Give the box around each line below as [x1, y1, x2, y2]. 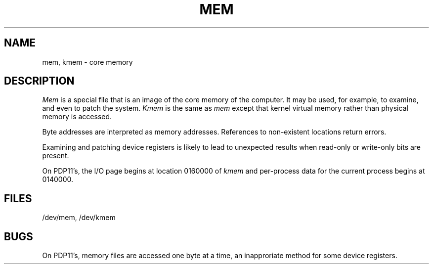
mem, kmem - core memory [42, 57, 133, 66]
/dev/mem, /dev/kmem [42, 213, 116, 222]
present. [42, 151, 69, 160]
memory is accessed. [42, 112, 112, 121]
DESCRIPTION [4, 75, 75, 88]
